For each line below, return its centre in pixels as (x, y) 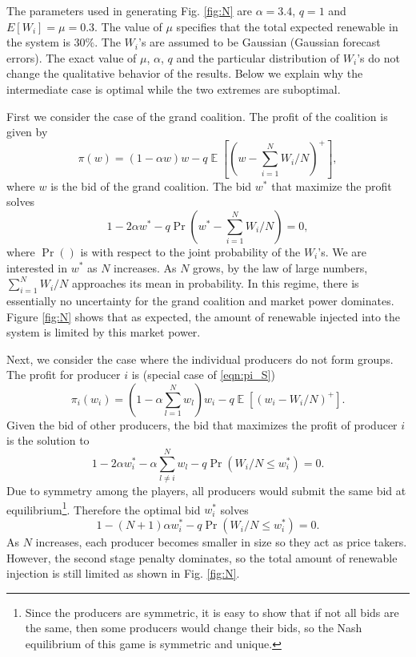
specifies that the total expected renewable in (287, 26)
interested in (37, 267)
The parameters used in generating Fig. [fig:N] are (129, 10)
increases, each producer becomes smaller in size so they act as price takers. (221, 542)
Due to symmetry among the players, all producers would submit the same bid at (206, 491)
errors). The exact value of (72, 57)
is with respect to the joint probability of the (190, 251)
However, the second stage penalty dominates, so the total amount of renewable (202, 557)
